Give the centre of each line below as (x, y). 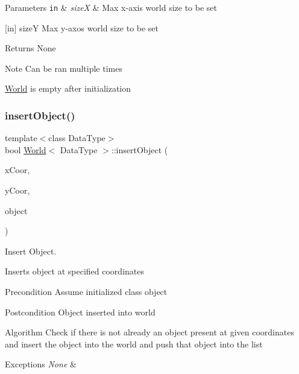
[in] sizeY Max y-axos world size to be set (82, 27)
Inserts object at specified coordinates (74, 271)
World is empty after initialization (68, 88)
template (21, 138)
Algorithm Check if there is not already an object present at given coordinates (149, 332)
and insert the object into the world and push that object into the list (134, 344)
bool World (26, 149)
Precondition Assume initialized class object (86, 291)
